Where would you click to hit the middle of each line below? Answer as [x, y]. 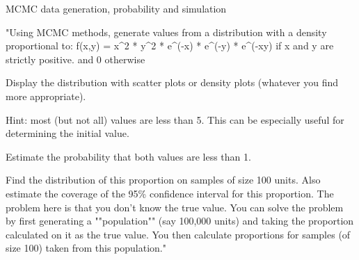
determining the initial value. [67, 133]
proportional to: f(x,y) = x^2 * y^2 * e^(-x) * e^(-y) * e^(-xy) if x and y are [170, 46]
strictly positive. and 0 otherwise [75, 59]
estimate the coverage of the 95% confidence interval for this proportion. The [170, 193]
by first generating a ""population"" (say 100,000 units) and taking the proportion [180, 221]
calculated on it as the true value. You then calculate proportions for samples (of [178, 234]
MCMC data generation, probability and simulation [116, 8]
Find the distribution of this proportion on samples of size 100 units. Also [163, 180]
